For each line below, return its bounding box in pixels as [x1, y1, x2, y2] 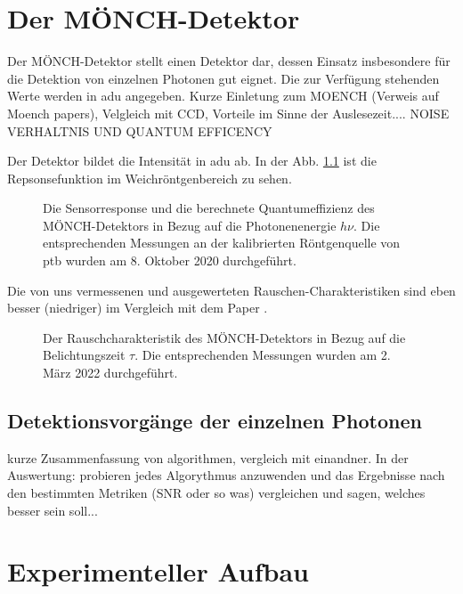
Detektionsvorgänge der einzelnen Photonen [7, 407, 422, 435]
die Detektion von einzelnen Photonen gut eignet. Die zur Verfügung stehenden [7, 69, 440, 87]
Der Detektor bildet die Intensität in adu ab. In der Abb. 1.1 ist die [7, 151, 377, 170]
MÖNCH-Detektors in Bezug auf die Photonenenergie [43, 216, 337, 234]
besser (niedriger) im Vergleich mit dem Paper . [7, 298, 268, 317]
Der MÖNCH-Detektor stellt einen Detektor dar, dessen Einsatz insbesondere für [7, 52, 451, 70]
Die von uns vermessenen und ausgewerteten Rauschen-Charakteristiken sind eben [7, 281, 456, 299]
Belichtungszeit [43, 346, 126, 364]
